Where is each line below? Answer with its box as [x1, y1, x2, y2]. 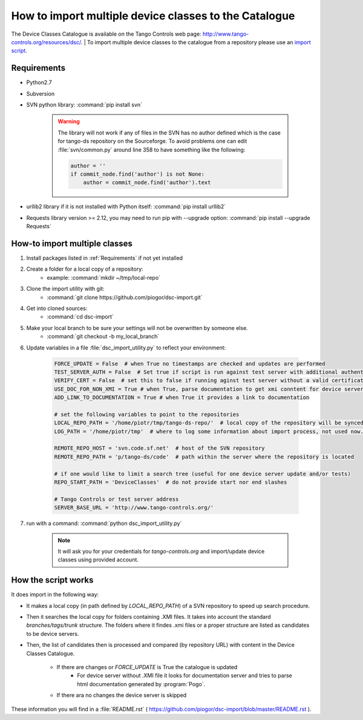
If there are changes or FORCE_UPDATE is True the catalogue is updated [56, 663, 238, 670]
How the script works [11, 575, 94, 586]
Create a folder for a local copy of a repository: [26, 265, 143, 272]
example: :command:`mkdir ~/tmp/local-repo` [47, 274, 160, 281]
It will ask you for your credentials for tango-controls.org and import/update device [57, 547, 265, 555]
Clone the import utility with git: [26, 285, 105, 292]
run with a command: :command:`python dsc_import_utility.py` [26, 520, 182, 527]
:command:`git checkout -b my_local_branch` [47, 333, 160, 340]
